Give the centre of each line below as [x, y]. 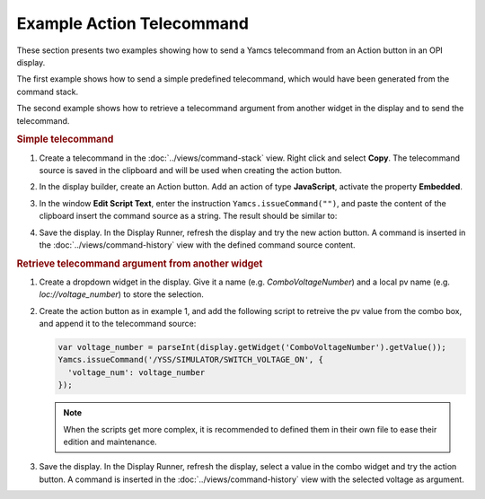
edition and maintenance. [110, 442]
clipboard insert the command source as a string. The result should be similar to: [188, 216]
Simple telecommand [65, 139]
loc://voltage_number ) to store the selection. [121, 294]
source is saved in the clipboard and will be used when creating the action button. [190, 170]
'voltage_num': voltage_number [137, 372]
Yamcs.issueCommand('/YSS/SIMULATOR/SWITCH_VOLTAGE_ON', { [190, 360]
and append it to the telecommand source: [118, 324]
